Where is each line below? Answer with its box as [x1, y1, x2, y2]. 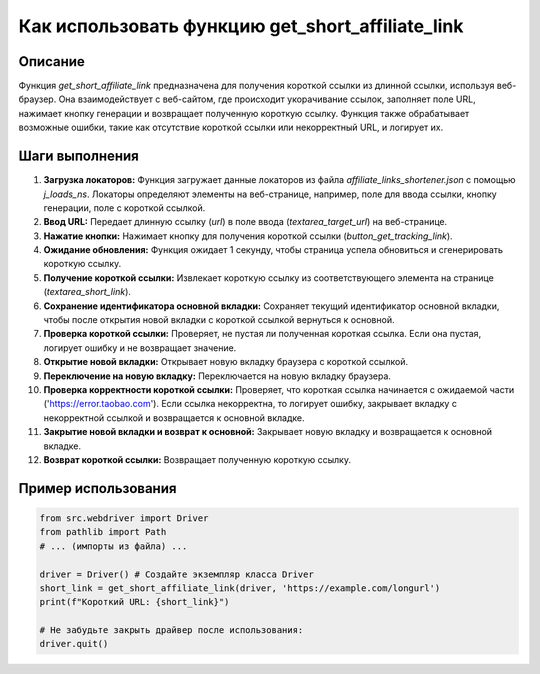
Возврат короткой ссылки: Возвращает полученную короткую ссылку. [43, 453, 352, 465]
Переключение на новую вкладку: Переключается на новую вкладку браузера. [43, 370, 392, 382]
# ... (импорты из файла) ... [39, 540, 188, 552]
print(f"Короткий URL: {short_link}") [39, 596, 230, 608]
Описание [18, 53, 85, 70]
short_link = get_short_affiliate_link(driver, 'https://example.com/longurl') [39, 582, 441, 594]
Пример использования [18, 480, 177, 497]
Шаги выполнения [18, 148, 139, 165]
